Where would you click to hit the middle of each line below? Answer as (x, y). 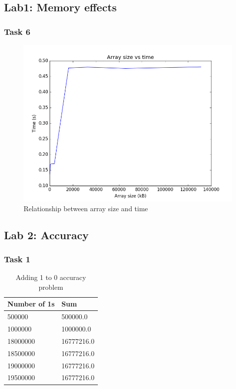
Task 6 (17, 31)
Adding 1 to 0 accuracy (51, 277)
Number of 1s (31, 304)
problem (51, 287)
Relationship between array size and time (86, 208)
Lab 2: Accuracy (46, 235)
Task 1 (17, 259)
